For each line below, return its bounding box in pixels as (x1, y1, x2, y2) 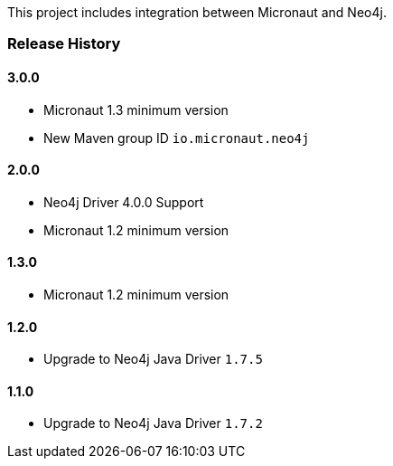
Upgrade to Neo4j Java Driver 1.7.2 (43, 415, 263, 432)
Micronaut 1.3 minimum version (43, 101, 229, 118)
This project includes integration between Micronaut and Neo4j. (7, 5, 387, 20)
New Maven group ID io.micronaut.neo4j (43, 129, 310, 146)
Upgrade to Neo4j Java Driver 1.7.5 (43, 351, 263, 367)
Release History (7, 34, 121, 53)
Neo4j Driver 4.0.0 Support (43, 194, 204, 210)
